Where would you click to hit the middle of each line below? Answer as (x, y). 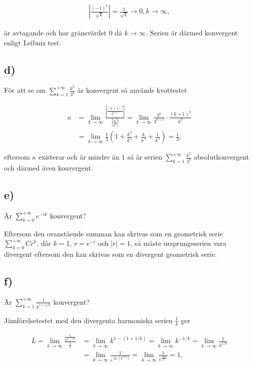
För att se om (25, 90)
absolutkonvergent (221, 157)
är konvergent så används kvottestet (132, 90)
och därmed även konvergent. (49, 168)
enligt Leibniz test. (33, 42)
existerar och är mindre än (79, 157)
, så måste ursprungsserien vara (179, 243)
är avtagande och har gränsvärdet (55, 33)
